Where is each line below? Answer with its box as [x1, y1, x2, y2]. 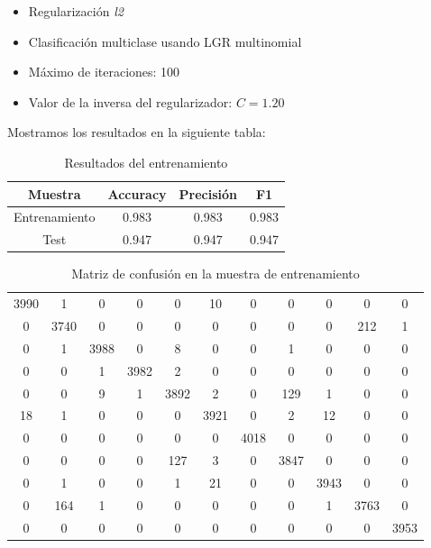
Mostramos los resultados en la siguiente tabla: [7, 123, 266, 142]
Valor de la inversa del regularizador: [28, 92, 233, 111]
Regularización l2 [28, 2, 124, 20]
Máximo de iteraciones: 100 [28, 62, 180, 81]
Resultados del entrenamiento [64, 152, 228, 171]
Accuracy [107, 184, 167, 203]
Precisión [179, 184, 238, 203]
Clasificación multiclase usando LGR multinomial [28, 32, 302, 50]
